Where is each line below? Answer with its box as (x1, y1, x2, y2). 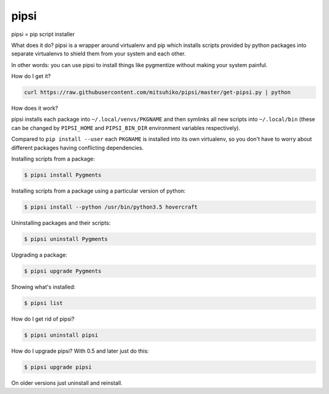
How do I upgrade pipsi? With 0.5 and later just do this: (11, 347, 149, 354)
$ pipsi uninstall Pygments (24, 235, 108, 242)
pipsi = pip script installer (11, 30, 75, 38)
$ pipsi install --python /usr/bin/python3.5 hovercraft (24, 203, 198, 210)
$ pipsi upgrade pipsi (24, 364, 92, 370)
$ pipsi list (24, 299, 63, 306)
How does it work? (11, 104, 58, 112)
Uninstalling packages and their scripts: (11, 219, 111, 226)
